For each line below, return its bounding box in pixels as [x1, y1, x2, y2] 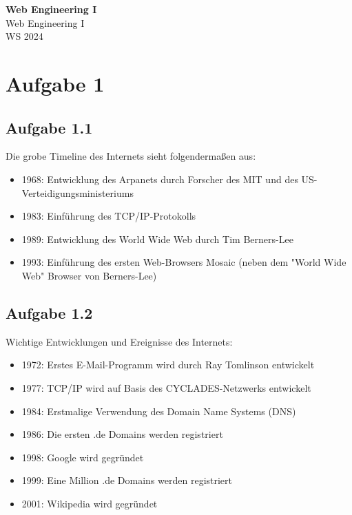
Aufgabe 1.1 [6, 116, 93, 138]
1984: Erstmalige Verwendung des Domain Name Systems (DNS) [21, 403, 296, 418]
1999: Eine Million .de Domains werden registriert [21, 473, 233, 487]
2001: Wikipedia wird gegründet [21, 496, 158, 510]
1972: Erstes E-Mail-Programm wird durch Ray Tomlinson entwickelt [21, 357, 315, 372]
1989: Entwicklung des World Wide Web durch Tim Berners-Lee [21, 231, 293, 246]
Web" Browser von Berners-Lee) [21, 268, 157, 282]
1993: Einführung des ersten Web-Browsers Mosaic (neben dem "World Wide [21, 255, 346, 269]
